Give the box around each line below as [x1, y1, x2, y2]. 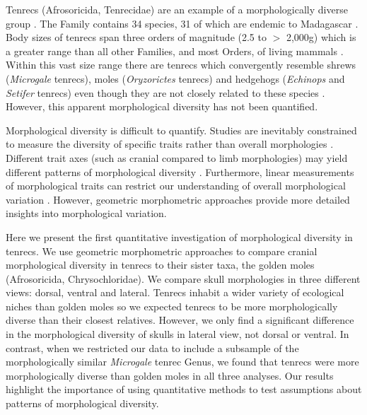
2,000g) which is [286, 30, 356, 45]
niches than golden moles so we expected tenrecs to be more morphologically [6, 298, 338, 313]
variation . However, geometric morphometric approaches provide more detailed [6, 192, 350, 206]
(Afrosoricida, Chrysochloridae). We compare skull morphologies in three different [6, 271, 361, 286]
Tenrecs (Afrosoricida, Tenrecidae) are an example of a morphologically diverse [6, 2, 348, 16]
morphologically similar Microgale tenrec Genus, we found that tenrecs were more [6, 354, 359, 369]
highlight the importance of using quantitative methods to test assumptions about [6, 382, 362, 397]
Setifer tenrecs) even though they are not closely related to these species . [6, 85, 325, 100]
